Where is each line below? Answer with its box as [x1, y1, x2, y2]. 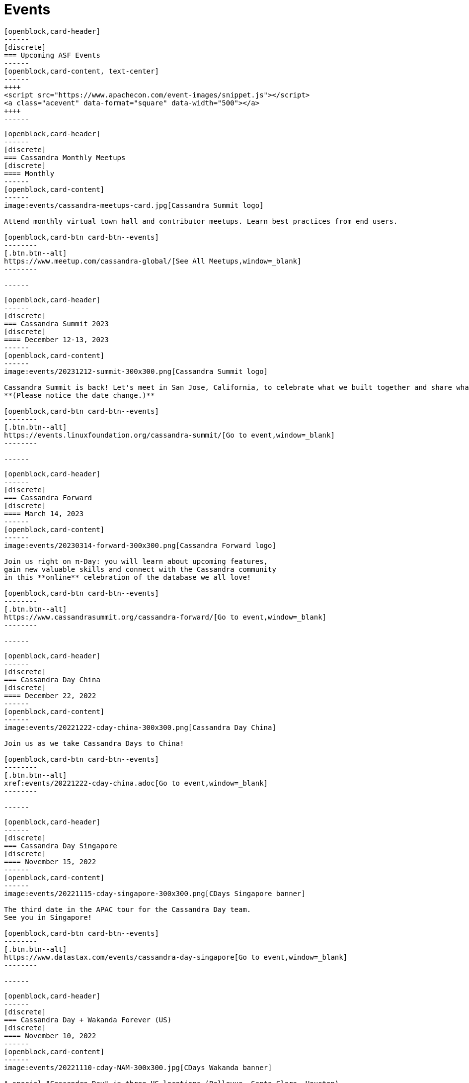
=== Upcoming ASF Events [4, 51, 100, 59]
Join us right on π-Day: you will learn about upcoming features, [4, 557, 268, 565]
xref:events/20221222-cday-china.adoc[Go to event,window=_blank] [4, 779, 268, 787]
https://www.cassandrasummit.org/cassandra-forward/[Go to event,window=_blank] [4, 613, 327, 621]
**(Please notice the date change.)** [4, 391, 155, 399]
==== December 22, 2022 [4, 691, 96, 700]
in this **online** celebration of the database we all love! [4, 573, 251, 581]
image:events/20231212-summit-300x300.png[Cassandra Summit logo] [4, 367, 268, 375]
